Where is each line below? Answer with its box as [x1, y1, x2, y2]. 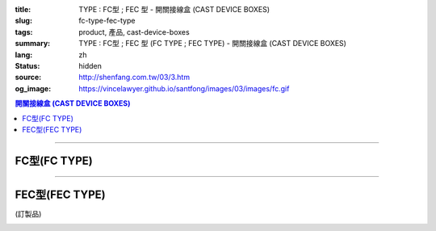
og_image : [15, 83, 52, 93]
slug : [15, 16, 32, 26]
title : [15, 5, 31, 14]
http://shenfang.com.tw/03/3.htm [78, 73, 190, 82]
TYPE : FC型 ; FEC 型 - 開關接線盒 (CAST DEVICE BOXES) [78, 5, 270, 14]
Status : [15, 61, 40, 70]
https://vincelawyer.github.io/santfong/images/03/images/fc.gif [78, 83, 290, 93]
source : [15, 73, 42, 82]
